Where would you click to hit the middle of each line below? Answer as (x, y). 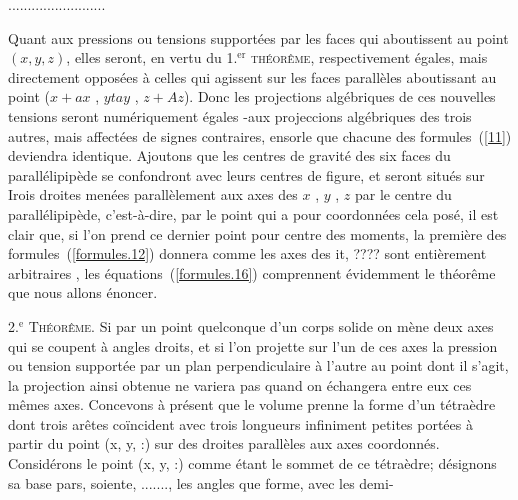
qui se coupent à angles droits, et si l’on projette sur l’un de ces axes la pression (253, 345)
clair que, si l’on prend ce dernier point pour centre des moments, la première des (257, 233)
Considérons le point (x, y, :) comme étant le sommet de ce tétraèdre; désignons (252, 463)
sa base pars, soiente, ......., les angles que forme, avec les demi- (201, 482)
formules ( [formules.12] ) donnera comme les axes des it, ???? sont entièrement (247, 253)
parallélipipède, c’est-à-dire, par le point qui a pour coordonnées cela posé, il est (253, 213)
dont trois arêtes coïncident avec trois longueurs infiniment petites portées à (240, 423)
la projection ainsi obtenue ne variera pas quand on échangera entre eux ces (240, 384)
